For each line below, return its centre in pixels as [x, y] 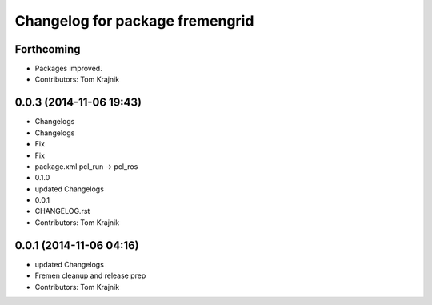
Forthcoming [48, 49]
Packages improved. [69, 69]
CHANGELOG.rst [62, 211]
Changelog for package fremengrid [134, 21]
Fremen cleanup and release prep [90, 275]
